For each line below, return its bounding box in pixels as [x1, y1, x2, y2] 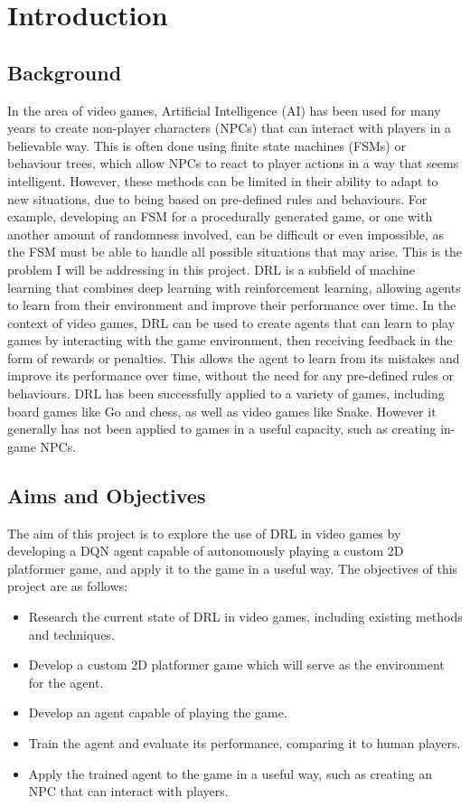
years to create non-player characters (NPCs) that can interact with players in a [7, 118, 452, 137]
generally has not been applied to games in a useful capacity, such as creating [7, 419, 437, 438]
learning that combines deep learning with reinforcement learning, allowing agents [7, 277, 461, 296]
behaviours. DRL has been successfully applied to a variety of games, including [7, 384, 445, 403]
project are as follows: [7, 576, 128, 595]
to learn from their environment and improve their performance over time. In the [7, 295, 456, 314]
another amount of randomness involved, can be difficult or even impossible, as [7, 224, 445, 243]
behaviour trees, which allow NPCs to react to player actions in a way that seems [7, 154, 459, 173]
